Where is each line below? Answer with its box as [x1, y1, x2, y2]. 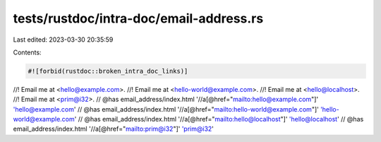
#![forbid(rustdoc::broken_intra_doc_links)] [28, 67, 188, 75]
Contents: [13, 48, 42, 57]
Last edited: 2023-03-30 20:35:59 [13, 35, 114, 44]
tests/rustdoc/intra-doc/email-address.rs [13, 11, 264, 26]
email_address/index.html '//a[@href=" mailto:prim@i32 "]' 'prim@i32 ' [13, 124, 214, 134]
